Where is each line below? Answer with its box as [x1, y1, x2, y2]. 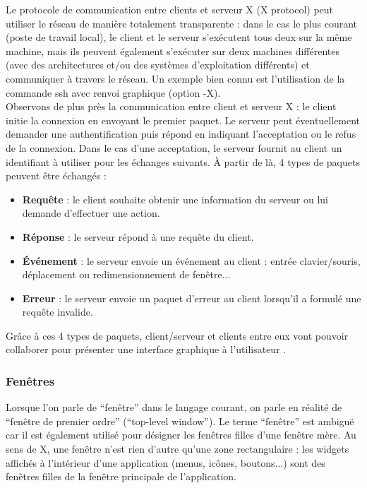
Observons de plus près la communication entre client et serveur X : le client [6, 99, 337, 114]
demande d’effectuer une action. [22, 206, 160, 220]
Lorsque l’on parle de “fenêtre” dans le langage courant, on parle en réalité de [6, 400, 342, 415]
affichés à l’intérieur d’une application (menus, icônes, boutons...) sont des [6, 455, 325, 470]
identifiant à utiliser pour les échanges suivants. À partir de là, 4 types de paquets [6, 154, 360, 169]
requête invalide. [22, 304, 93, 319]
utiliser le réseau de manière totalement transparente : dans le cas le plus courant [6, 16, 358, 30]
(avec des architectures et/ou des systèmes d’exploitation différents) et [6, 57, 310, 72]
